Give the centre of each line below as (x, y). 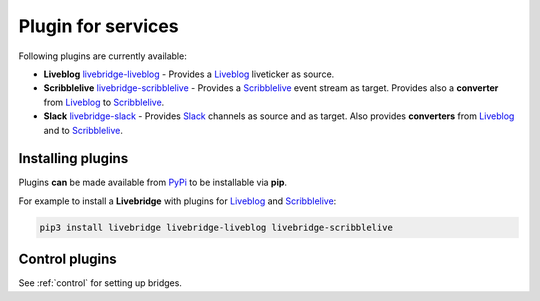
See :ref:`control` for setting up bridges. (100, 283)
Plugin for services (98, 26)
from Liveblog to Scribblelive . (104, 102)
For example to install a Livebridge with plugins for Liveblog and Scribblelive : (177, 201)
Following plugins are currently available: (102, 56)
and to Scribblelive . (83, 130)
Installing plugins (73, 158)
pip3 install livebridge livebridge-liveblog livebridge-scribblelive (216, 227)
